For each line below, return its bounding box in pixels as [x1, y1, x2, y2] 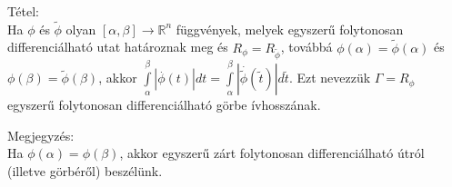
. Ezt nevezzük [288, 68, 371, 87]
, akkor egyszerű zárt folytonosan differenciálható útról [119, 143, 425, 162]
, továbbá [280, 37, 333, 56]
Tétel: [7, 2, 39, 20]
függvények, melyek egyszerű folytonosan [176, 19, 404, 38]
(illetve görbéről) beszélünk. [7, 161, 163, 180]
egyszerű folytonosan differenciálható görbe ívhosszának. [7, 95, 321, 114]
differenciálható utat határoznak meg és [7, 37, 228, 56]
